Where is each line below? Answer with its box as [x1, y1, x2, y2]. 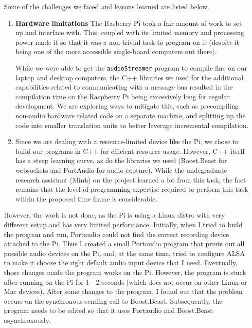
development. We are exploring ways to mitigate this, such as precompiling [15, 101, 239, 111]
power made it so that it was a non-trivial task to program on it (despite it [15, 36, 239, 47]
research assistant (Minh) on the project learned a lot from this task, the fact [15, 174, 246, 184]
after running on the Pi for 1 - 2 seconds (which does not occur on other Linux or [4, 276, 247, 287]
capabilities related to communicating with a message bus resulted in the [15, 82, 233, 92]
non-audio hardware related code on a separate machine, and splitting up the [15, 110, 246, 120]
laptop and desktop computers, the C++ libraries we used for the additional [15, 72, 244, 82]
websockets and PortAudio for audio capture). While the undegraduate [15, 164, 227, 175]
